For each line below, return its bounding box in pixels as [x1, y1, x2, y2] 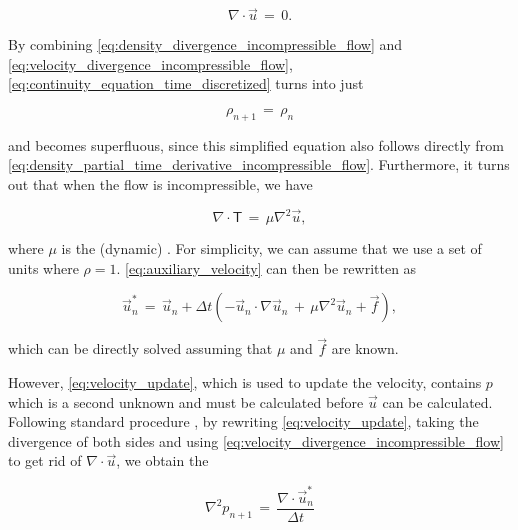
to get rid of [8, 450, 82, 471]
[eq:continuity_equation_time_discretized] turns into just [8, 73, 364, 94]
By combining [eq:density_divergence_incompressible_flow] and [8, 34, 403, 55]
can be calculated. [382, 391, 493, 412]
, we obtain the [116, 450, 209, 471]
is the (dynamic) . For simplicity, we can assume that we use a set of [61, 238, 482, 259]
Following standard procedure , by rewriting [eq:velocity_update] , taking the [8, 411, 479, 432]
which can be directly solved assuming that [8, 338, 273, 359]
